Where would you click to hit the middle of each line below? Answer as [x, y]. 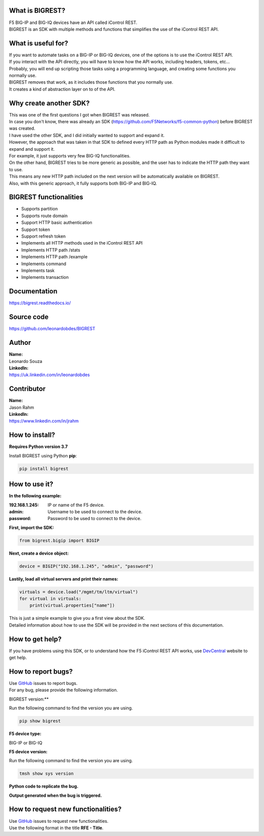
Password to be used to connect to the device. [95, 519]
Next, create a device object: [39, 553]
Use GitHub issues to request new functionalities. [59, 821]
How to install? [32, 435]
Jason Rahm [22, 407]
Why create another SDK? [49, 103]
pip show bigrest [40, 721]
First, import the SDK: [32, 527]
